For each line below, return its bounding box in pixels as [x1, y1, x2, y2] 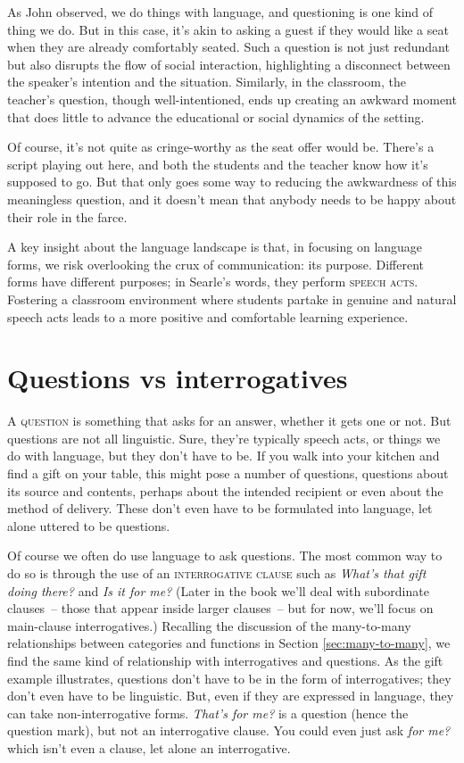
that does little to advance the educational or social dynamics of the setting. [7, 107, 425, 126]
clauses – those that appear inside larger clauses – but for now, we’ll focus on [7, 599, 434, 618]
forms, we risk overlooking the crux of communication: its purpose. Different [7, 254, 425, 273]
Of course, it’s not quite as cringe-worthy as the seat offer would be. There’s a [7, 137, 435, 156]
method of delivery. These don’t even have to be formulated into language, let [7, 499, 433, 518]
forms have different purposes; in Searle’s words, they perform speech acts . [7, 272, 418, 291]
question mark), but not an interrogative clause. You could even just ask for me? [7, 721, 451, 740]
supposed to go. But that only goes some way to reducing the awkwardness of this [7, 172, 457, 191]
